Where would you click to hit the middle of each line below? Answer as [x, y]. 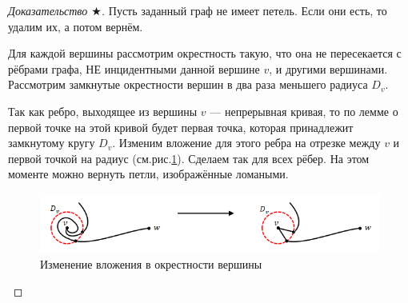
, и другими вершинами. [328, 68]
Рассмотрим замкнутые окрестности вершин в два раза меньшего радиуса [188, 84]
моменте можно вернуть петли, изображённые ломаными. [148, 174]
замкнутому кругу [52, 143]
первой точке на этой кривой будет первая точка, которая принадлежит [181, 127]
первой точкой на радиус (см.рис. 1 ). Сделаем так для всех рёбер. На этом [189, 158]
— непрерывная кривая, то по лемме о [304, 111]
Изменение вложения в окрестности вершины [151, 263]
